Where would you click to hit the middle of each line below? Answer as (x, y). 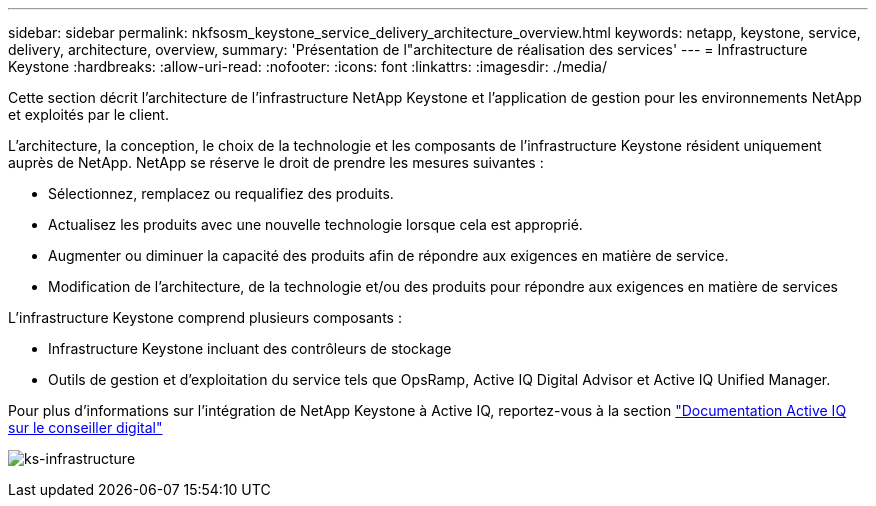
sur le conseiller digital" (85, 427)
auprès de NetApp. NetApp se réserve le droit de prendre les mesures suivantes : (276, 162)
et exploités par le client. (88, 114)
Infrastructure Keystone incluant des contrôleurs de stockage (250, 348)
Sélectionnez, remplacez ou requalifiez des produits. (221, 193)
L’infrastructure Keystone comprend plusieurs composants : (205, 317)
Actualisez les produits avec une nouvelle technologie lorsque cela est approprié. (315, 224)
